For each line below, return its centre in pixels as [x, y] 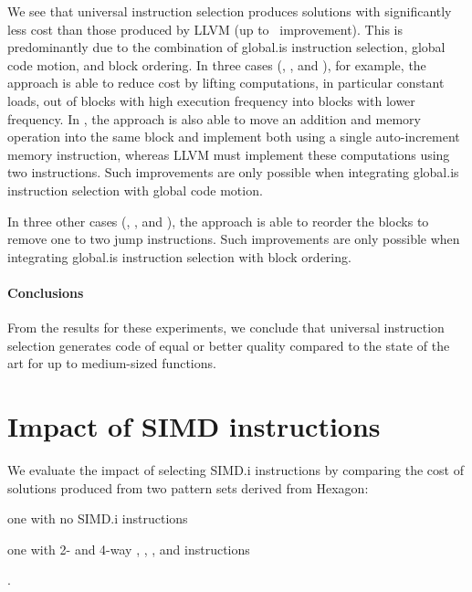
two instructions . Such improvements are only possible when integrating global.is [233, 172]
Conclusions [46, 292]
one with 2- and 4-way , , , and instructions [129, 549]
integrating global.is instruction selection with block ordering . [179, 256]
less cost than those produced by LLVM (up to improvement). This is [205, 29]
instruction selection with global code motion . [135, 190]
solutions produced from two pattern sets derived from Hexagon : [188, 487]
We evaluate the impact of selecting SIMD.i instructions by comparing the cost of [236, 470]
